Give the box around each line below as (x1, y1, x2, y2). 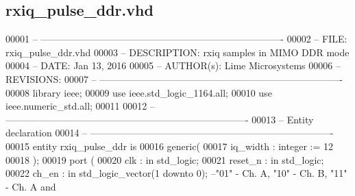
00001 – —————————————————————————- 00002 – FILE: (5, 32, 347, 46)
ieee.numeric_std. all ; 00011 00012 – (5, 99, 155, 113)
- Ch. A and (5, 179, 56, 193)
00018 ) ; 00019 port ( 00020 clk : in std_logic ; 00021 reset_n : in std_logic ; (5, 152, 324, 167)
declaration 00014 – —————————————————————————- (5, 125, 334, 140)
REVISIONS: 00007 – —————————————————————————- (5, 71, 343, 86)
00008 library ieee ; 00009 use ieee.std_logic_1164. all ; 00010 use (5, 85, 272, 99)
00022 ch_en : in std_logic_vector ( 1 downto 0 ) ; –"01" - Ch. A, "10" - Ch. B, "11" (5, 166, 347, 180)
